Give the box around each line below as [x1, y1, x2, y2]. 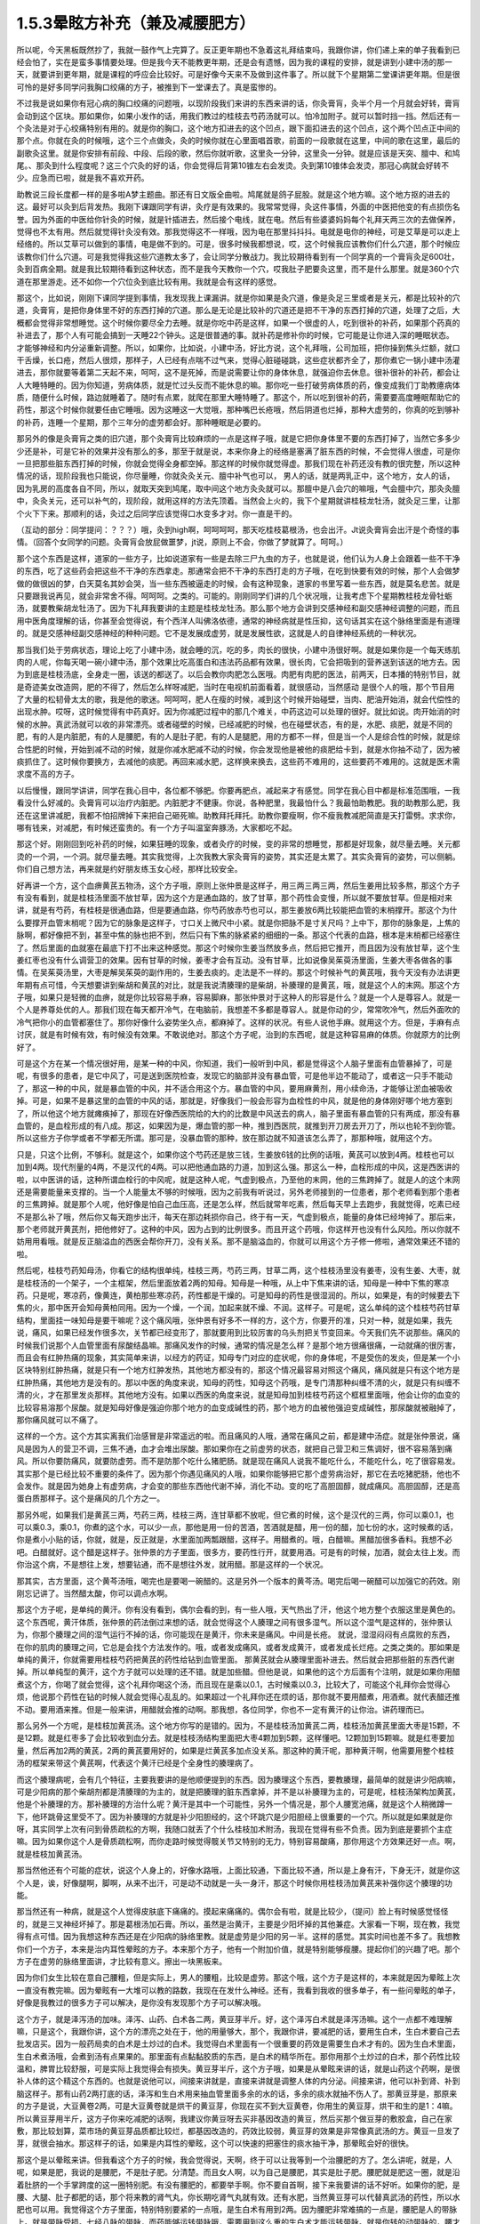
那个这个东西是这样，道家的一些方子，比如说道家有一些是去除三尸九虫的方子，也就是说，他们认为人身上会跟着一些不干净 [16, 552, 460, 564]
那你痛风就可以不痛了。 [16, 1414, 102, 1425]
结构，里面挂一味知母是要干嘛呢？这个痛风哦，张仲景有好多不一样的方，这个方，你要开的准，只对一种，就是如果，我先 [16, 1315, 452, 1326]
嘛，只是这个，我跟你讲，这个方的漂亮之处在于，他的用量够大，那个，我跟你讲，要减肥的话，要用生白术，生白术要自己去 [16, 2026, 460, 2036]
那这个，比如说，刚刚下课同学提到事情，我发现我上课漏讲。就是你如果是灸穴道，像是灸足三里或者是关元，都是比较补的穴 [16, 292, 460, 302]
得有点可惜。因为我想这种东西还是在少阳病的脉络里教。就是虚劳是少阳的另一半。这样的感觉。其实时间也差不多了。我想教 [16, 1931, 460, 1942]
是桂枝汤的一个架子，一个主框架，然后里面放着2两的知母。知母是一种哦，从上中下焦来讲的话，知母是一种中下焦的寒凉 [16, 1277, 450, 1288]
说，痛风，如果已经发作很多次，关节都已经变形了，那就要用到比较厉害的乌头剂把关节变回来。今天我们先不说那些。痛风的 [16, 1327, 460, 1338]
